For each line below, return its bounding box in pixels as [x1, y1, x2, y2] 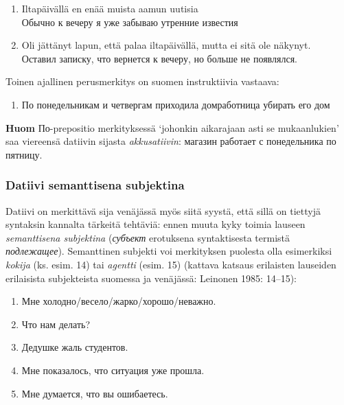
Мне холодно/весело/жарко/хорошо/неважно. [21, 294, 216, 308]
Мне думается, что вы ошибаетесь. [21, 386, 168, 400]
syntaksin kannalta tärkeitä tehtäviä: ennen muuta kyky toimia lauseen [5, 217, 306, 231]
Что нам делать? [21, 316, 91, 331]
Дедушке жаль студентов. [21, 340, 128, 354]
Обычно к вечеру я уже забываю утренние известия [21, 14, 238, 29]
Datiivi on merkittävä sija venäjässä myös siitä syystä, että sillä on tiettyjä [5, 203, 321, 218]
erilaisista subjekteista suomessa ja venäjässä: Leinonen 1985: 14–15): [5, 270, 297, 285]
